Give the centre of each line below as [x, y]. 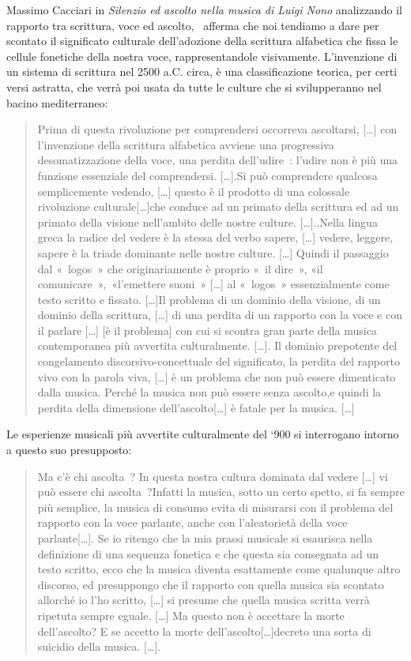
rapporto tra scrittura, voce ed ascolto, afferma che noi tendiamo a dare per [193, 25]
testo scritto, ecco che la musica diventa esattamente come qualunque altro [219, 569]
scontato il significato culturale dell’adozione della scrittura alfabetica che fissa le [202, 41]
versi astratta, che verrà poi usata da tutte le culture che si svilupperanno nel [194, 86]
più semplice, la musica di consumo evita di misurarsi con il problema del [215, 507]
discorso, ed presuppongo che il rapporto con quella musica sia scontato [211, 584]
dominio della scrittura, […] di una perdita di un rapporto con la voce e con [220, 315]
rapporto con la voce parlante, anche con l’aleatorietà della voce [192, 522]
